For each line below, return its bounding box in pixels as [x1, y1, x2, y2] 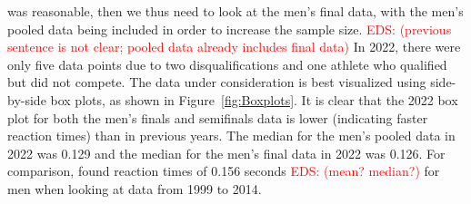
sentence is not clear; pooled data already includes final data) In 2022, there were [7, 37, 461, 56]
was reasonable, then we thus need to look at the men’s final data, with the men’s [7, 2, 464, 20]
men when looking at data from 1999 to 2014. [7, 179, 262, 198]
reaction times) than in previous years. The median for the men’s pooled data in [7, 126, 456, 145]
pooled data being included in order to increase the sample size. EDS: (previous [7, 19, 452, 38]
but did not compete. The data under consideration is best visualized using [7, 73, 426, 92]
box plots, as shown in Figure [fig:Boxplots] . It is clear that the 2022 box [50, 90, 458, 109]
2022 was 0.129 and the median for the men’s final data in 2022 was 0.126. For [7, 143, 446, 162]
